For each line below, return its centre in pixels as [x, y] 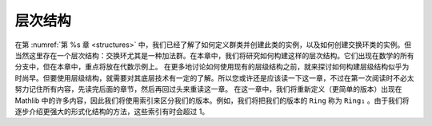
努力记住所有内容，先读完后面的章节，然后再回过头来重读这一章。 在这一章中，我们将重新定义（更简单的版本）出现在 [208, 89]
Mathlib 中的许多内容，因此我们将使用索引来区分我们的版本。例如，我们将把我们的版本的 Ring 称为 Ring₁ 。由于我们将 [212, 100]
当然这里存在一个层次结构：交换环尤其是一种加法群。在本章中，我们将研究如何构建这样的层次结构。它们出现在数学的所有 [214, 55]
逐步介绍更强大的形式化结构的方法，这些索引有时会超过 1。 [112, 111]
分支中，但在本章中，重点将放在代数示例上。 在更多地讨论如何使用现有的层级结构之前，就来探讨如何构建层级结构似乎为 [212, 67]
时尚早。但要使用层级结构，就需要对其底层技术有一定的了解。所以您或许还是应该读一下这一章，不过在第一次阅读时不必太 [214, 78]
